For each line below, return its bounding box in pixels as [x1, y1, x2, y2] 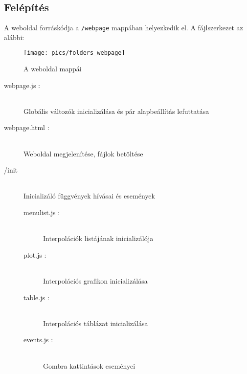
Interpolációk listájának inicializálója [43, 233, 154, 243]
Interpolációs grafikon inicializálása [43, 276, 148, 286]
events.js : [23, 334, 53, 345]
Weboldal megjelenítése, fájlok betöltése [23, 148, 143, 158]
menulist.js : [23, 207, 60, 218]
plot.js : [23, 249, 46, 260]
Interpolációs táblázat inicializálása [43, 318, 148, 328]
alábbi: [4, 32, 24, 42]
